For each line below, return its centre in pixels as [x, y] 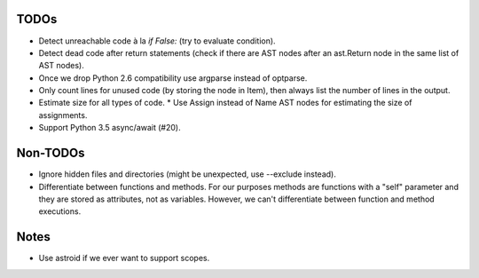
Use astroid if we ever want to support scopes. [124, 258]
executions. [60, 211]
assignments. [63, 115]
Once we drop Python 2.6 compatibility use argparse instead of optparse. [173, 78]
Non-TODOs [51, 153]
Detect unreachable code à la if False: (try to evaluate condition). [157, 41]
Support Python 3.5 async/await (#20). [110, 128]
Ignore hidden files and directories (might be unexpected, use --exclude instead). [187, 174]
